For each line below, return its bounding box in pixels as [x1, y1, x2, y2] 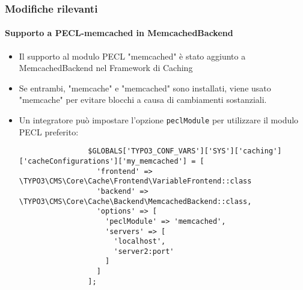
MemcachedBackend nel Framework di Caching [19, 61, 193, 74]
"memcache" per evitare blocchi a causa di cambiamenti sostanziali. [19, 93, 267, 106]
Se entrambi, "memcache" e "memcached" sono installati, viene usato [19, 81, 271, 94]
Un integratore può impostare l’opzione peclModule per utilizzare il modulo [19, 114, 299, 126]
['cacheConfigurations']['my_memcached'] [19, 156, 187, 165]
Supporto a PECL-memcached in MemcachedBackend [5, 26, 233, 39]
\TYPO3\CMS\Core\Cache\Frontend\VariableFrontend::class [19, 177, 252, 186]
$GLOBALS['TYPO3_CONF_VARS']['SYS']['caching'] [88, 147, 282, 156]
